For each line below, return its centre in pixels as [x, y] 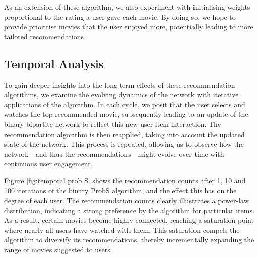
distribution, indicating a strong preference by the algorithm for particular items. [129, 210]
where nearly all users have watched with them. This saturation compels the [122, 230]
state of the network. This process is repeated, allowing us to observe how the [124, 144]
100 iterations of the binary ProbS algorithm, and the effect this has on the [120, 190]
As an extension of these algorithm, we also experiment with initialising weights [127, 7]
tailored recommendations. [45, 36]
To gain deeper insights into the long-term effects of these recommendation [120, 84]
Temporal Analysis [54, 63]
